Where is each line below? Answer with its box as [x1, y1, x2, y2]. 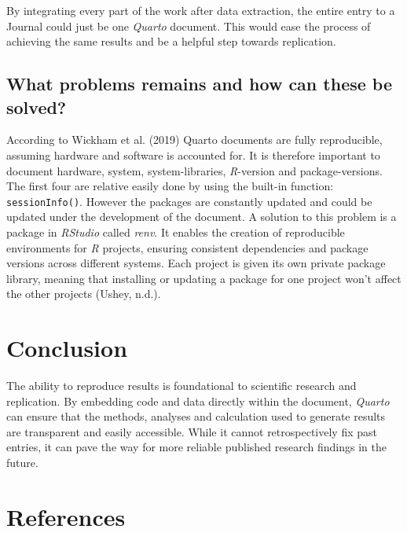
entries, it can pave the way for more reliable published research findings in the [6, 439, 387, 455]
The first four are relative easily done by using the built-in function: [6, 178, 334, 194]
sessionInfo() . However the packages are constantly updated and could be [6, 193, 372, 209]
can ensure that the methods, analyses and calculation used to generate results [6, 408, 386, 425]
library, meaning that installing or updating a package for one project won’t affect [6, 270, 401, 286]
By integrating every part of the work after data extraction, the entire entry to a [6, 2, 395, 18]
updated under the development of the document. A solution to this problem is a [6, 208, 397, 225]
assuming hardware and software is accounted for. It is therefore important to [6, 146, 380, 163]
